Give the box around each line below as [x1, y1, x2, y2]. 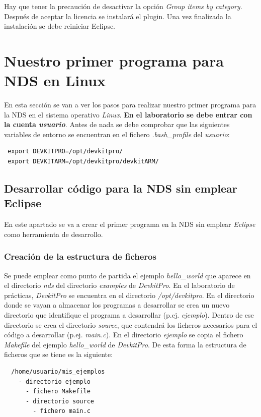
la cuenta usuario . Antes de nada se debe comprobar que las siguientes [4, 119, 230, 130]
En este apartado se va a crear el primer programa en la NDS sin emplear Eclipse [4, 219, 255, 229]
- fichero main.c [33, 407, 91, 415]
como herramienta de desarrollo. [4, 228, 103, 239]
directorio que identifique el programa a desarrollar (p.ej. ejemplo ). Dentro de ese [4, 310, 254, 320]
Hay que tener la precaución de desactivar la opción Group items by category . [4, 1, 242, 11]
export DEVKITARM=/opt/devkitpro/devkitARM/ [8, 158, 159, 165]
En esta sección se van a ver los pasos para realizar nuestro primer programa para [4, 99, 256, 110]
